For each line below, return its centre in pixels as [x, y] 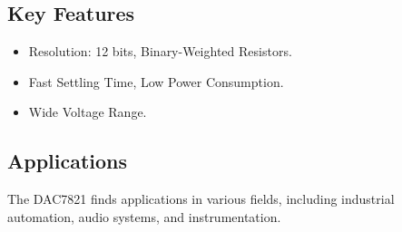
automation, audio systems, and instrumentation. [144, 216]
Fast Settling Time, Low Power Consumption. [156, 81]
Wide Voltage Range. [88, 112]
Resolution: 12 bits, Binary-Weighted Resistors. [160, 51]
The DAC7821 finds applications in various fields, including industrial [201, 199]
